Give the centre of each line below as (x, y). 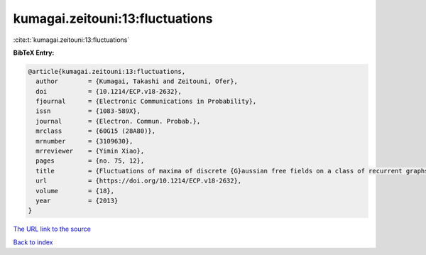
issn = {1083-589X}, (88, 111)
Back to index (33, 242)
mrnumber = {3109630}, (84, 141)
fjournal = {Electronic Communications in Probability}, (146, 102)
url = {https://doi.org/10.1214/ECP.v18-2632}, (139, 181)
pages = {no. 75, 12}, (90, 161)
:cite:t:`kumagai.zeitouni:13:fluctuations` (71, 40)
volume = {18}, (75, 191)
